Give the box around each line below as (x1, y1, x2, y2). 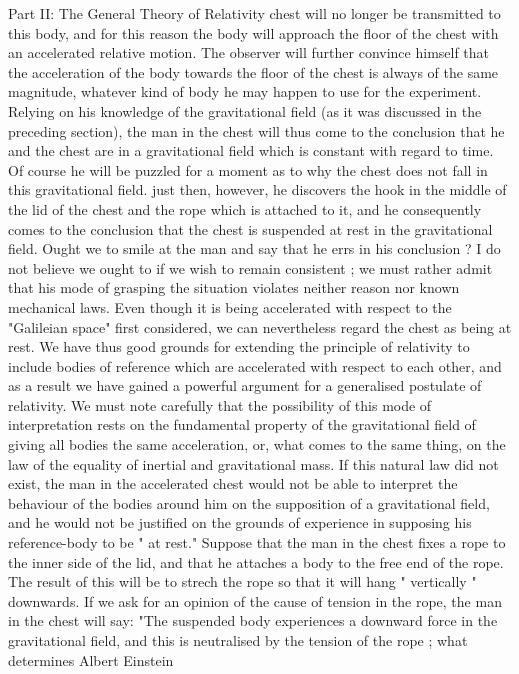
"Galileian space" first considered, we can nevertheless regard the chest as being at (8, 316, 512, 337)
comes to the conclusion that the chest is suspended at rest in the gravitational (8, 218, 493, 239)
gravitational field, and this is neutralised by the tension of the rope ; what (8, 630, 468, 650)
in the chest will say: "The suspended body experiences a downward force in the (8, 610, 498, 631)
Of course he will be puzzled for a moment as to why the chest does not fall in (8, 159, 488, 180)
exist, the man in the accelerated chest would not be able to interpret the (8, 473, 458, 494)
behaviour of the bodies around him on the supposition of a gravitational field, (8, 492, 490, 513)
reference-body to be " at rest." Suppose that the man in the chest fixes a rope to (8, 532, 506, 553)
